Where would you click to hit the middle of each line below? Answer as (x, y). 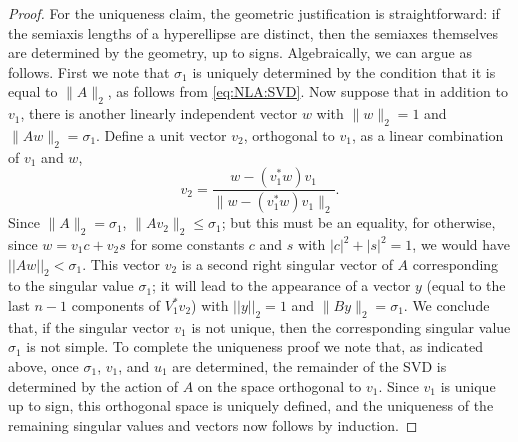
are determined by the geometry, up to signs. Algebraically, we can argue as (240, 52)
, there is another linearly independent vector (159, 113)
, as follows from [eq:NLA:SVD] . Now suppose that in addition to (307, 91)
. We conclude (446, 305)
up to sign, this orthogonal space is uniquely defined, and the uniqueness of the (251, 405)
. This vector (121, 263)
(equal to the (466, 285)
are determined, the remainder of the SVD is (309, 366)
